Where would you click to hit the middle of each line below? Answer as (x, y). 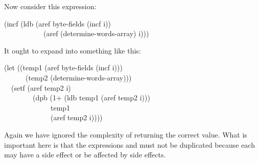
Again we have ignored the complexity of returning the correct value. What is (126, 134)
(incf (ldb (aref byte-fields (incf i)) (57, 23)
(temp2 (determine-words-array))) (78, 77)
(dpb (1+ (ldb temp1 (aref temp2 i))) (91, 98)
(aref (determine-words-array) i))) (96, 33)
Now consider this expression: (50, 6)
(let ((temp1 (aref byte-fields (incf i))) (63, 67)
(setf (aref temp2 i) (41, 87)
